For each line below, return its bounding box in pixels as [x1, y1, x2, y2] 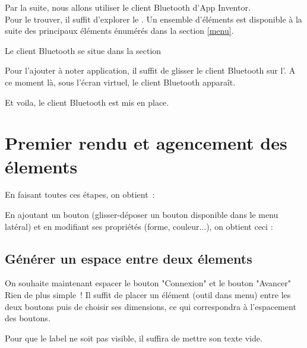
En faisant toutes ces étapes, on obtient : [5, 188, 155, 201]
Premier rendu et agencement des [5, 131, 287, 155]
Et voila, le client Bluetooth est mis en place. [5, 96, 169, 108]
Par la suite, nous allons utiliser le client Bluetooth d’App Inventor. [5, 1, 251, 13]
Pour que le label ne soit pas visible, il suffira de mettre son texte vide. [5, 331, 262, 344]
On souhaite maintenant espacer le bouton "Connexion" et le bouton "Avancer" [5, 277, 292, 289]
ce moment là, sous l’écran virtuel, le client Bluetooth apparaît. [5, 75, 236, 88]
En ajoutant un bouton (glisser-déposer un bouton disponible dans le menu [5, 208, 278, 221]
